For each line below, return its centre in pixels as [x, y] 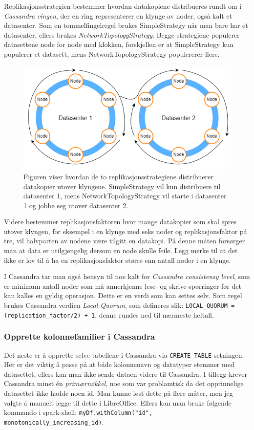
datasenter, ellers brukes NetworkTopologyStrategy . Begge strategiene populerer [122, 34]
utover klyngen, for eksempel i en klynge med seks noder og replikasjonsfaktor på [126, 231]
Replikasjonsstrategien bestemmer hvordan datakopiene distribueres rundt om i [123, 6]
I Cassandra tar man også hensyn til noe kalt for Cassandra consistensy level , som [127, 276]
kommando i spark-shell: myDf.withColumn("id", [78, 412]
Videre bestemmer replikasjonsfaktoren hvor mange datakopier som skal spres [120, 222]
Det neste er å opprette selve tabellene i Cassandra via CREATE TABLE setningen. [124, 355]
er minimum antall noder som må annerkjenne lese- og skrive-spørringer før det [123, 286]
